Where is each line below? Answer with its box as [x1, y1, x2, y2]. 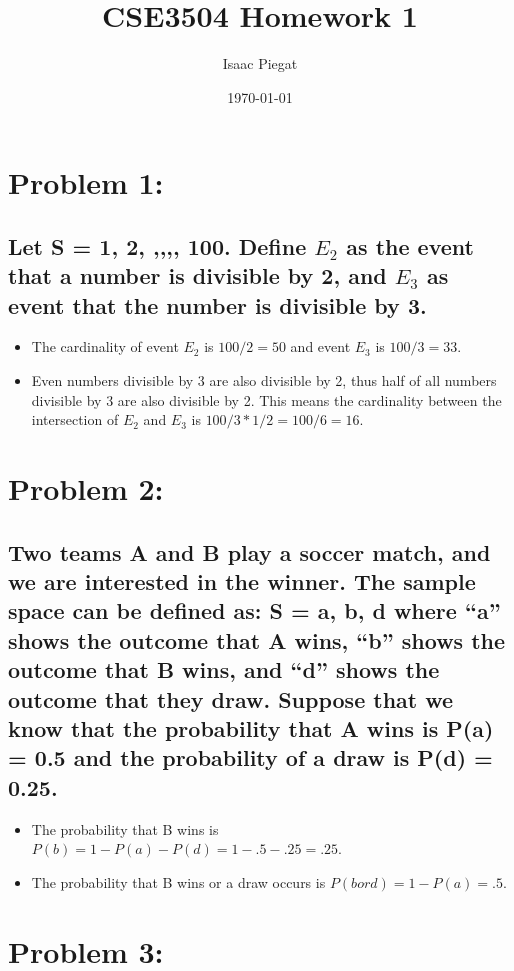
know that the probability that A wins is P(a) [8, 712, 494, 743]
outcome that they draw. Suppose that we [8, 683, 454, 714]
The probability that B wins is [31, 818, 219, 839]
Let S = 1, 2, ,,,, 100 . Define [8, 230, 307, 261]
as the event [346, 230, 474, 261]
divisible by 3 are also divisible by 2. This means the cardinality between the [31, 389, 502, 410]
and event [290, 336, 351, 357]
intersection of [31, 409, 119, 430]
